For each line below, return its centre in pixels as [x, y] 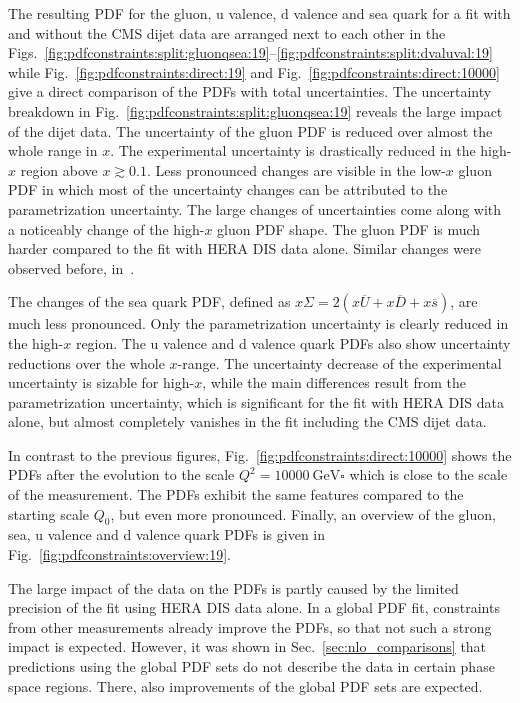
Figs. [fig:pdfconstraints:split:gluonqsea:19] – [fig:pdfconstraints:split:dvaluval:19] [250, 52]
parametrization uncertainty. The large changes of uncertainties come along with [255, 208]
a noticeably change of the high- [106, 228]
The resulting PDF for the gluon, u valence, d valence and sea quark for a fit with [259, 13]
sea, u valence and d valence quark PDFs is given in [167, 534]
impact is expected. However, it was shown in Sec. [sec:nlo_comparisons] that [247, 646]
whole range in [53, 150]
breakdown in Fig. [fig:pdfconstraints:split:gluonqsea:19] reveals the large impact [255, 110]
